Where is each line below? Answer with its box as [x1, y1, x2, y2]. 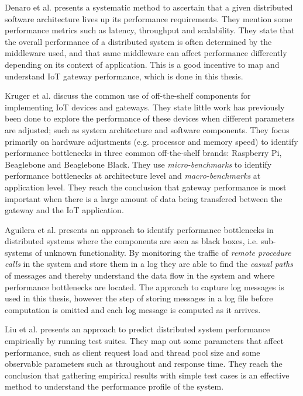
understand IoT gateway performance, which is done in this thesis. [5, 70, 243, 82]
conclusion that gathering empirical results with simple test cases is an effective [5, 369, 290, 381]
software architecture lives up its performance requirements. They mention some [5, 12, 292, 25]
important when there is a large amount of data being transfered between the [5, 192, 283, 204]
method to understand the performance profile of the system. [5, 380, 224, 392]
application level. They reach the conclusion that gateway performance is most [5, 180, 287, 193]
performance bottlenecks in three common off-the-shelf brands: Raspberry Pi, [5, 147, 282, 159]
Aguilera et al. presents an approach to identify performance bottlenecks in [5, 223, 274, 235]
